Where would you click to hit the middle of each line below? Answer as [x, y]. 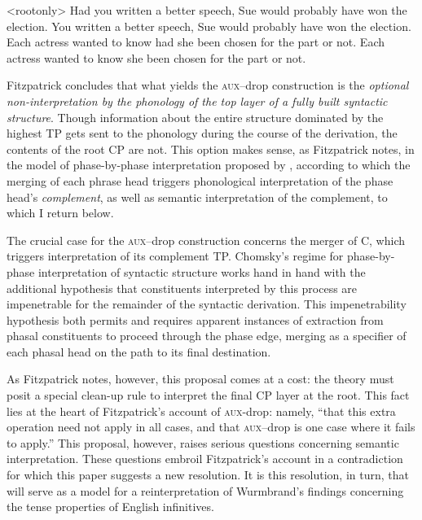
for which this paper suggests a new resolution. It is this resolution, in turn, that [208, 475]
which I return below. [60, 213]
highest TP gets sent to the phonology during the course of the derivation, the [202, 133]
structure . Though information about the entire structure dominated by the [195, 117]
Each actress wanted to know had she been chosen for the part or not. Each [196, 42]
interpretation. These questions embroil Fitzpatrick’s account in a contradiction [205, 459]
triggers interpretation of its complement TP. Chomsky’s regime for [175, 256]
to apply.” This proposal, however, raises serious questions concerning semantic [203, 442]
